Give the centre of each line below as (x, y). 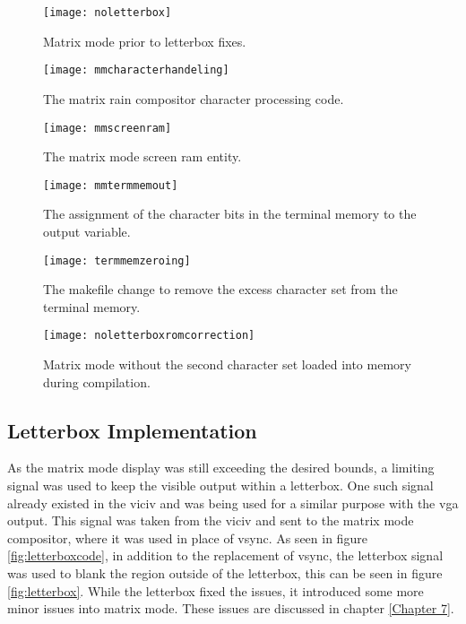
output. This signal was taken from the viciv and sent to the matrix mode (211, 520)
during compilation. (97, 381)
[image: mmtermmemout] (111, 185)
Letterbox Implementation (132, 430)
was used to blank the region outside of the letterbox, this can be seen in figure (225, 573)
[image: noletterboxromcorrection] (149, 336)
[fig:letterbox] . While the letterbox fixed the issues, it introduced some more (216, 590)
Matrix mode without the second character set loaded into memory (227, 364)
